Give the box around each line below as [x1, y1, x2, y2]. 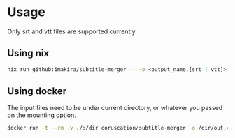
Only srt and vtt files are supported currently [7, 27, 136, 36]
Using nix [7, 47, 50, 59]
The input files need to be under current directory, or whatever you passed [7, 104, 223, 112]
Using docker [7, 85, 67, 98]
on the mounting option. [7, 111, 77, 119]
